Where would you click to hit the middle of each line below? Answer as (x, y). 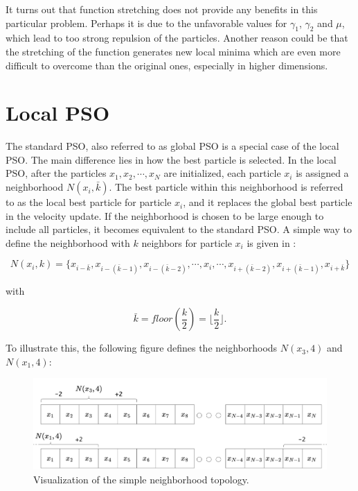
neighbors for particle (187, 242)
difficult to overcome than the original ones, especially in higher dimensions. (167, 65)
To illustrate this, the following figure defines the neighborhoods (142, 348)
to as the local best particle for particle (89, 202)
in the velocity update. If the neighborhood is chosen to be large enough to (165, 215)
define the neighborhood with (68, 242)
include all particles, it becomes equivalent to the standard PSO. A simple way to (179, 229)
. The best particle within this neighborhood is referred (226, 187)
